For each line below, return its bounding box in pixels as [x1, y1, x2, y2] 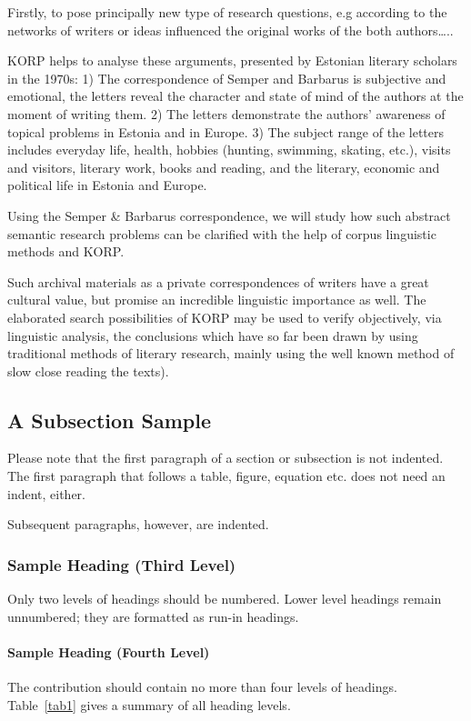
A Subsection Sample [7, 406, 211, 434]
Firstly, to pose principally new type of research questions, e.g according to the [7, 3, 447, 21]
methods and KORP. [7, 242, 125, 261]
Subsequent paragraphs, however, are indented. [7, 515, 269, 534]
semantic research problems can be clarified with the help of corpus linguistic [7, 224, 436, 243]
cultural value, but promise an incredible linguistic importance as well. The [7, 290, 426, 309]
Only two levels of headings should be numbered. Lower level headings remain [7, 589, 442, 608]
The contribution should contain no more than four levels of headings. [7, 677, 397, 696]
